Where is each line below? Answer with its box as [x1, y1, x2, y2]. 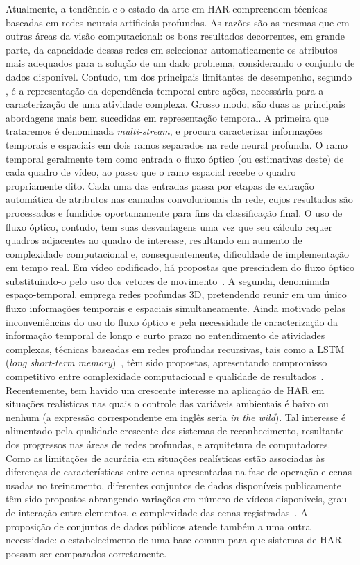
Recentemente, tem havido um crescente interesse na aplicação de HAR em [6, 382, 325, 397]
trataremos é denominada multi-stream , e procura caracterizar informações [6, 124, 323, 138]
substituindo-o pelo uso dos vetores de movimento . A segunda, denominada [6, 273, 330, 288]
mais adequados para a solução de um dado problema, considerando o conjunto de [6, 56, 355, 70]
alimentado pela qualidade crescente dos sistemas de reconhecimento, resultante [6, 423, 344, 438]
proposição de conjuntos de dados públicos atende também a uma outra [6, 518, 311, 533]
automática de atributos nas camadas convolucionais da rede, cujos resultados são [6, 192, 353, 206]
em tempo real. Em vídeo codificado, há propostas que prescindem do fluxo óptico [6, 260, 354, 275]
